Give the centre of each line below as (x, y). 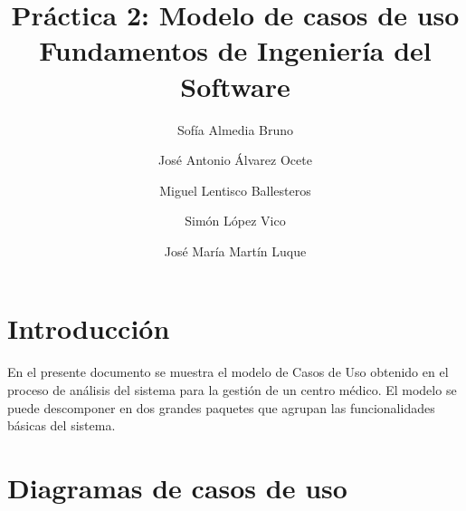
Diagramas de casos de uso (177, 487)
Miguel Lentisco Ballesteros (235, 190)
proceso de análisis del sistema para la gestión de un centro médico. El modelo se (232, 390)
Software (235, 86)
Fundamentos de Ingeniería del (235, 50)
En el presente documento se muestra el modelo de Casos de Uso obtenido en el (228, 372)
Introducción (89, 328)
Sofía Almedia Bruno (235, 129)
